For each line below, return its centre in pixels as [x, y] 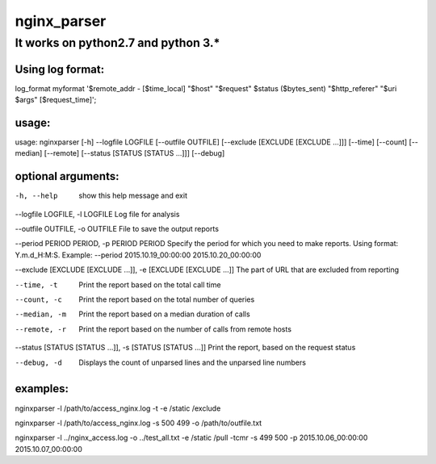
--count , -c [38, 300]
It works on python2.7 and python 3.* [117, 43]
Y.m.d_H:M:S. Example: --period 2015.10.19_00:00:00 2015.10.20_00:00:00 [138, 255]
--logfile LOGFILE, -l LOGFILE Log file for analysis [97, 214]
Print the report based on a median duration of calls [164, 314]
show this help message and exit [133, 196]
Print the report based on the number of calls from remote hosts [185, 329]
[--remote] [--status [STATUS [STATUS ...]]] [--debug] [134, 153]
